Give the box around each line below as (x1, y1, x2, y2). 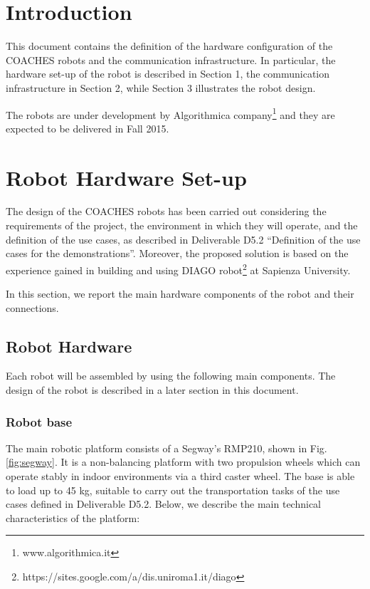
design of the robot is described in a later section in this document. (6, 382, 299, 397)
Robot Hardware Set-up (6, 162, 247, 192)
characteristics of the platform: (6, 510, 140, 525)
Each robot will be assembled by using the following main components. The (6, 368, 336, 383)
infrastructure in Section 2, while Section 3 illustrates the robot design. (6, 80, 316, 95)
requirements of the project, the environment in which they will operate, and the (6, 218, 358, 233)
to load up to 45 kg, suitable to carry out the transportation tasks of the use (6, 482, 340, 497)
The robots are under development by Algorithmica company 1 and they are (6, 105, 335, 122)
